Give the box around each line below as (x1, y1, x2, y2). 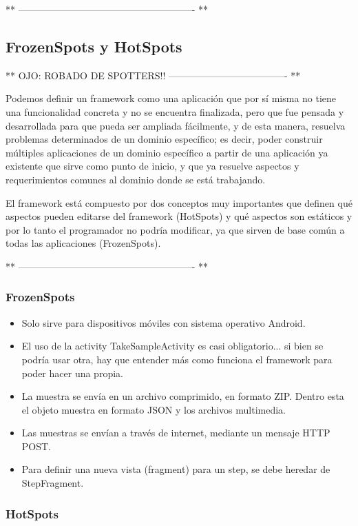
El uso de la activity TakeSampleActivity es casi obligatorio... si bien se (21, 338, 324, 353)
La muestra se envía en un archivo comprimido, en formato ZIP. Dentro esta (21, 389, 344, 403)
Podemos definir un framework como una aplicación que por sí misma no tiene (6, 91, 337, 105)
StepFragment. (21, 476, 84, 490)
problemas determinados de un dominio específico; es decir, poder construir (6, 132, 323, 146)
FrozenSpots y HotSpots (6, 35, 182, 57)
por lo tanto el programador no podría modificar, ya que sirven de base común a (6, 222, 345, 236)
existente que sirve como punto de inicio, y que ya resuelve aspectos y (6, 159, 299, 173)
